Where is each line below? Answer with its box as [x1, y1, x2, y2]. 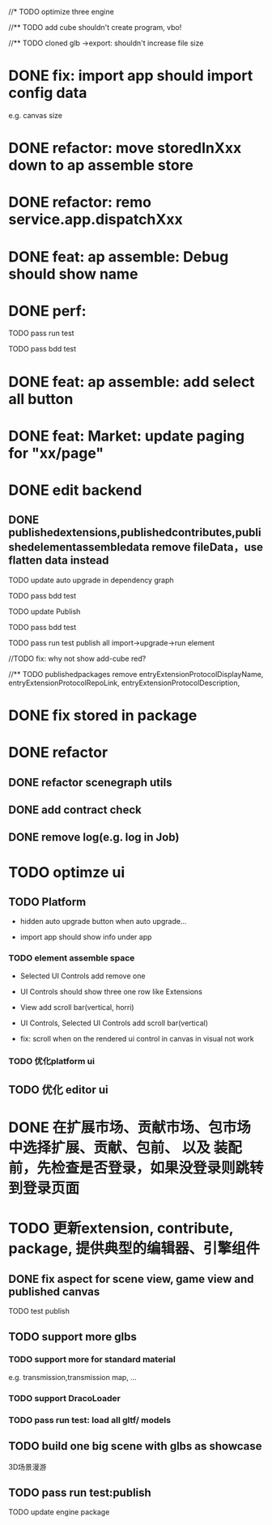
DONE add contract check [8, 803, 142, 816]
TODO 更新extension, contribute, [8, 1219, 234, 1237]
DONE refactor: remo [8, 194, 152, 211]
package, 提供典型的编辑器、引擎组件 [8, 1239, 261, 1258]
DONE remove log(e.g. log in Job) [8, 830, 180, 845]
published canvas [8, 1284, 100, 1298]
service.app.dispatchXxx [8, 211, 184, 229]
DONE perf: [8, 301, 87, 320]
